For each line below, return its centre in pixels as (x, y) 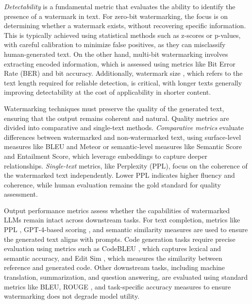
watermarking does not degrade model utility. (72, 296)
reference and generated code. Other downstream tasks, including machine (115, 267)
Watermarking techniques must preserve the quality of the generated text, (114, 108)
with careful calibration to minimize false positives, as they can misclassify (115, 44)
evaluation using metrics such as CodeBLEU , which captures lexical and (113, 248)
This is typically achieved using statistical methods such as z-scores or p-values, (122, 35)
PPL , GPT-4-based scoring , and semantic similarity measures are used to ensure (126, 229)
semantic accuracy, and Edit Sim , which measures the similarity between (113, 258)
